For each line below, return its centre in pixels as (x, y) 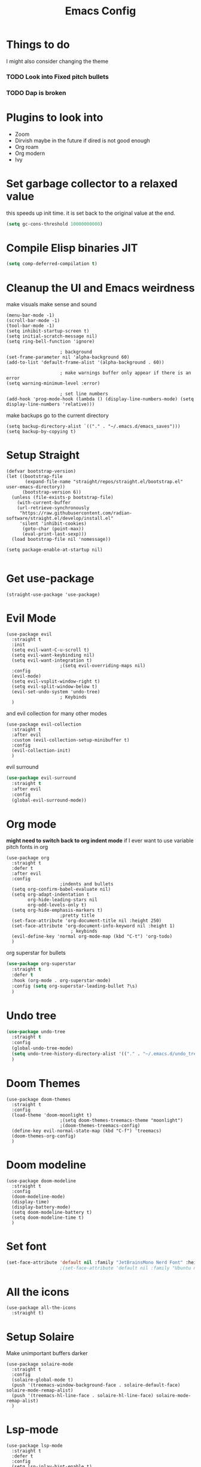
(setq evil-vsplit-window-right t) (56, 681)
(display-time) (31, 1202)
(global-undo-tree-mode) (42, 1048)
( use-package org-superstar (41, 964)
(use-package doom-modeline (41, 1181)
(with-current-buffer (44, 503)
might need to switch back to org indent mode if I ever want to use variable (100, 841)
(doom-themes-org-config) (44, 1136)
